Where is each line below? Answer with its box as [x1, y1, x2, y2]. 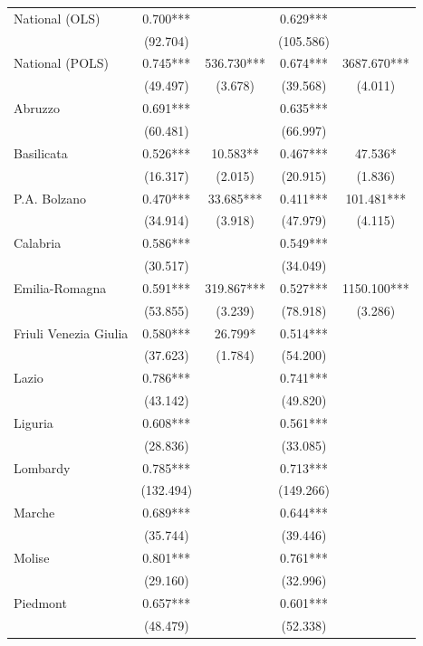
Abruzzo [14, 99, 60, 118]
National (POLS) [14, 53, 110, 72]
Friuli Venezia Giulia [14, 323, 129, 342]
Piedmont [14, 593, 67, 612]
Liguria [14, 413, 53, 432]
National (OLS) [14, 8, 101, 27]
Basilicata [14, 143, 68, 162]
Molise [14, 548, 50, 566]
